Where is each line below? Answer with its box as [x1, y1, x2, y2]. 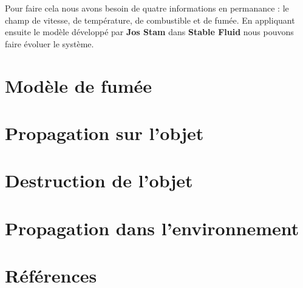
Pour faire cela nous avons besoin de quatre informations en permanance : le [5, 2, 289, 14]
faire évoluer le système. [5, 37, 94, 50]
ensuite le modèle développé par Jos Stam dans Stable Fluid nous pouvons [5, 25, 294, 38]
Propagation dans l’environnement [5, 215, 299, 240]
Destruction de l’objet [5, 168, 193, 193]
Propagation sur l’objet [5, 120, 204, 145]
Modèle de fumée [5, 73, 152, 98]
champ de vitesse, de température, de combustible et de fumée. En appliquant [5, 13, 295, 26]
